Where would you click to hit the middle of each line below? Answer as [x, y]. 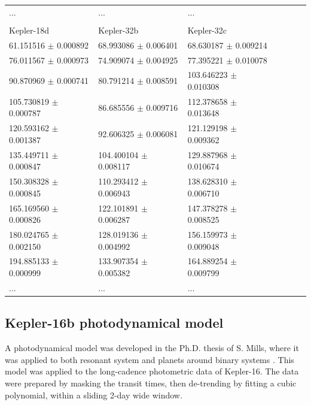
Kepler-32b [118, 30]
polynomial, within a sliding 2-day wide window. [94, 395]
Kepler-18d [29, 30]
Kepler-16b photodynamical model [114, 323]
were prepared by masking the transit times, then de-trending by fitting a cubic [151, 383]
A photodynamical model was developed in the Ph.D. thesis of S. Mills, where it [152, 348]
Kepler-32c [207, 30]
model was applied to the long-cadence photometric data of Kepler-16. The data [152, 371]
